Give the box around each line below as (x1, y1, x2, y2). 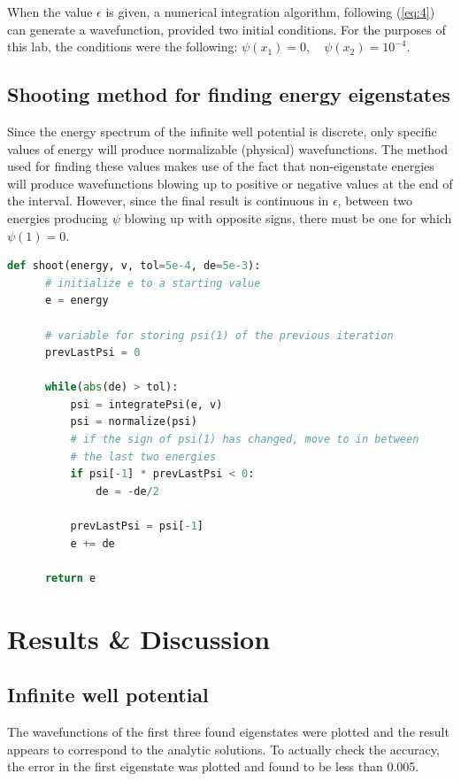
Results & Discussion (7, 620, 271, 656)
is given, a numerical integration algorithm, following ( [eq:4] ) (105, 3, 435, 20)
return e (44, 571, 96, 584)
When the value (7, 3, 93, 20)
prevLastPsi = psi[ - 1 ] (70, 520, 204, 533)
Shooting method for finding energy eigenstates (7, 81, 450, 108)
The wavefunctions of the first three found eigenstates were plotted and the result (7, 723, 449, 740)
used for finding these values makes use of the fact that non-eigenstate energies (7, 157, 434, 175)
